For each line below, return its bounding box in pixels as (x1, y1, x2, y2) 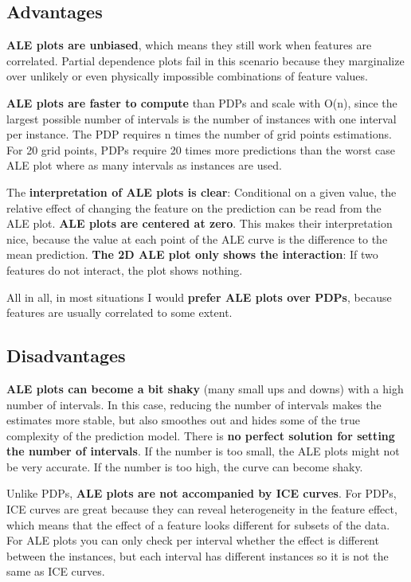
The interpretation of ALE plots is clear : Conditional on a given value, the (6, 183, 397, 200)
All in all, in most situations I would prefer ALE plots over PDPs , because (6, 288, 392, 305)
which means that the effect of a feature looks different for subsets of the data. (6, 516, 390, 533)
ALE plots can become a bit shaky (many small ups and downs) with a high (6, 380, 404, 396)
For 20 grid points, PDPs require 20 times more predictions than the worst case (6, 141, 395, 158)
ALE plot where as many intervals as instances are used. (6, 157, 282, 174)
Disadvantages (6, 343, 126, 368)
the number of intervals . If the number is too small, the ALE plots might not (6, 443, 400, 459)
